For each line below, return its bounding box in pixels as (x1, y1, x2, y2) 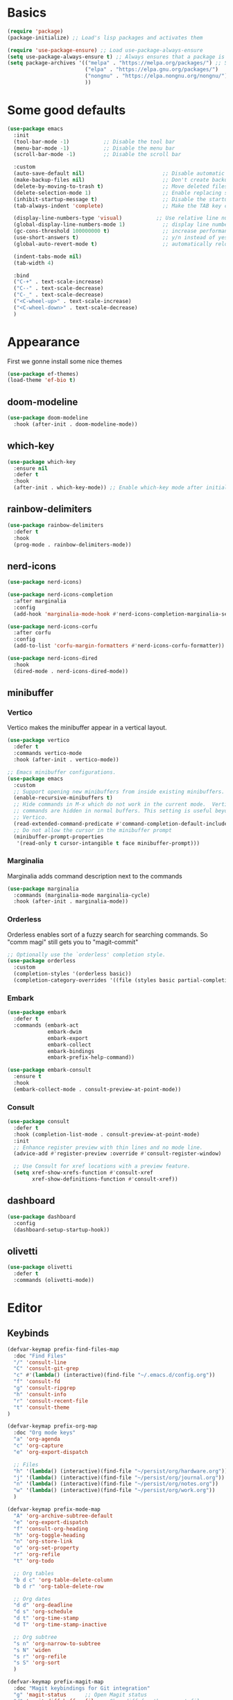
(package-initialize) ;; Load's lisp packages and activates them (7, 34, 203, 41)
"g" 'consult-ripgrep (13, 1385, 76, 1391)
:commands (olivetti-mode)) (13, 1276, 95, 1283)
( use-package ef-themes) (7, 370, 79, 377)
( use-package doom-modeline (7, 415, 89, 422)
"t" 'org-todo (13, 1558, 54, 1565)
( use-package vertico (7, 737, 70, 744)
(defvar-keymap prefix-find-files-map (7, 1346, 119, 1353)
